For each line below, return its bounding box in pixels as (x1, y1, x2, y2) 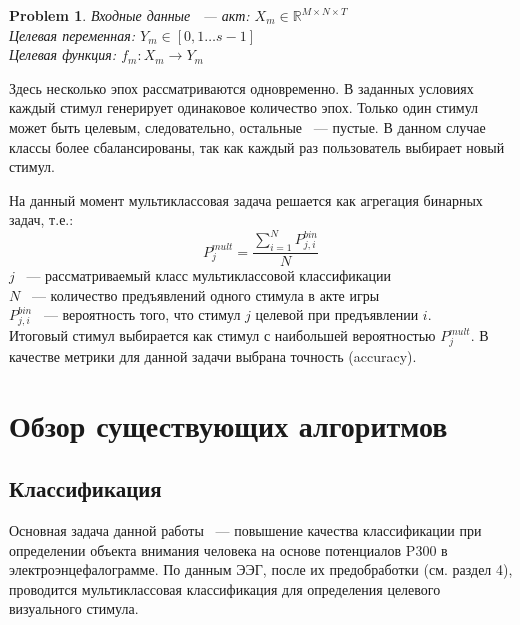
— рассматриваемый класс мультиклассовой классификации (26, 265, 392, 286)
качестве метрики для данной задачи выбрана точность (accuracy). (9, 345, 417, 366)
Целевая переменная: (9, 24, 136, 45)
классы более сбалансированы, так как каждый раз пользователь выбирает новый (9, 136, 505, 157)
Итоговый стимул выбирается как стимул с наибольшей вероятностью (9, 325, 436, 346)
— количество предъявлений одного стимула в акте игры (31, 284, 380, 305)
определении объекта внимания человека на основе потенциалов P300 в (9, 539, 448, 560)
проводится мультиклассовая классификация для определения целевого (9, 578, 441, 599)
